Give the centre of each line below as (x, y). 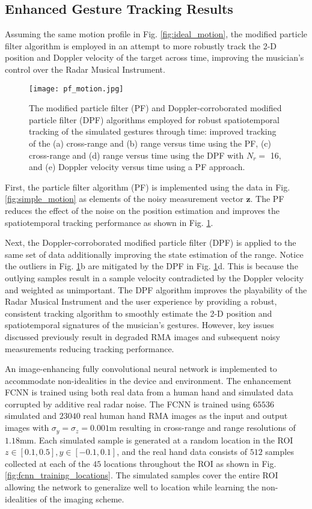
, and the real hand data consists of (182, 452)
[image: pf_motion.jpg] (76, 89)
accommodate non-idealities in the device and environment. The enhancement (148, 380)
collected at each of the (47, 463)
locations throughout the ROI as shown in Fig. (190, 463)
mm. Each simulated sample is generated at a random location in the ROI (156, 440)
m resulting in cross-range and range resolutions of (203, 428)
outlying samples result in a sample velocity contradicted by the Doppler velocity (154, 277)
